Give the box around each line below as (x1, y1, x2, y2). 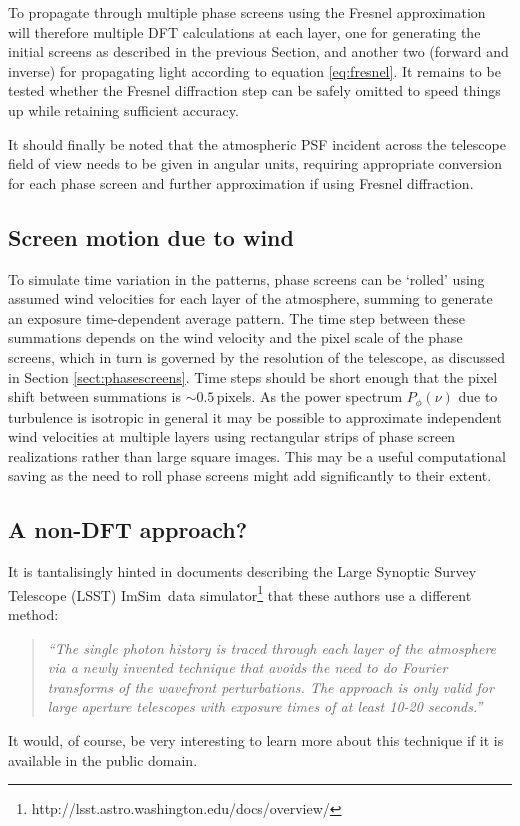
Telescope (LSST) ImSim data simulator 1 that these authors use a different (8, 581, 472, 605)
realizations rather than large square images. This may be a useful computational (8, 445, 506, 466)
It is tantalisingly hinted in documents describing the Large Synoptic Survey (8, 561, 477, 582)
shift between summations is (8, 386, 181, 407)
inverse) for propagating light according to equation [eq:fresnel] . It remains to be (8, 60, 501, 81)
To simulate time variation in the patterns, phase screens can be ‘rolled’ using (8, 268, 485, 289)
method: (8, 603, 59, 624)
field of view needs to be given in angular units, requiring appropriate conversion (8, 153, 503, 174)
